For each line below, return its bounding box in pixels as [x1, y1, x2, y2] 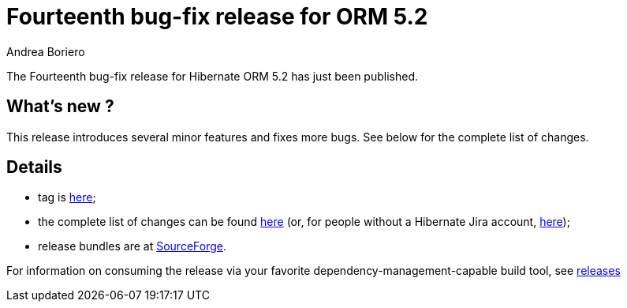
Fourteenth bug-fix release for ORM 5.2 [6, 3, 428, 30]
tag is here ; [38, 190, 96, 205]
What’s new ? [6, 96, 114, 117]
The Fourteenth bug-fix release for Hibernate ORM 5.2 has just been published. [6, 69, 418, 83]
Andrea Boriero [6, 44, 85, 58]
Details [6, 157, 62, 178]
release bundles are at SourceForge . [38, 239, 226, 254]
